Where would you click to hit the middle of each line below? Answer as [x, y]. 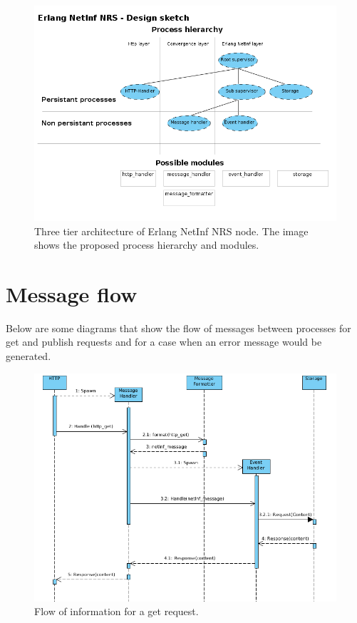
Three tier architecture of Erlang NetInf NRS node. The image [171, 231]
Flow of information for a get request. [117, 611]
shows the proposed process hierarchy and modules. [147, 245]
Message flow [72, 293]
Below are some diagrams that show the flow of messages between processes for [178, 328]
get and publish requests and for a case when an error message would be [164, 342]
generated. [29, 356]
